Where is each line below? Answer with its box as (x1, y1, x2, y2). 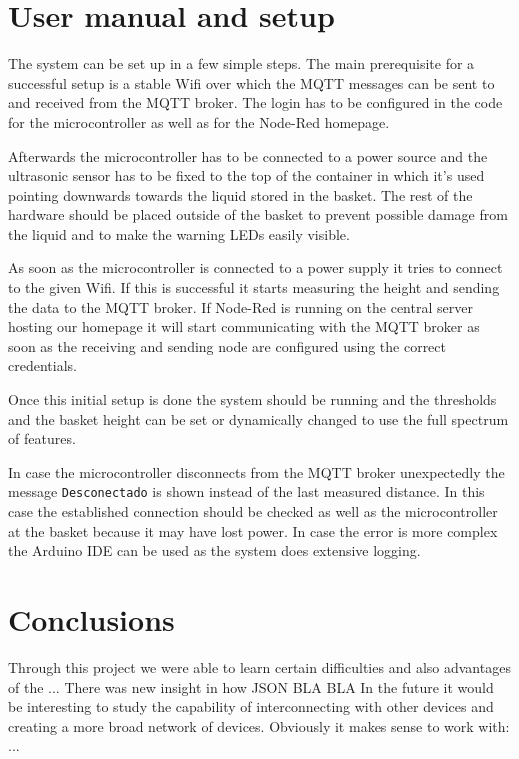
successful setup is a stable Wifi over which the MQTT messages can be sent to (8, 72, 495, 93)
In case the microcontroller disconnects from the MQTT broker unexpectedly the (8, 461, 505, 482)
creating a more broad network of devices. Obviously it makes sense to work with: (8, 715, 510, 736)
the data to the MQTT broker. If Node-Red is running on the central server (8, 296, 473, 317)
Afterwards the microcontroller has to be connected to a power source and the (8, 145, 488, 166)
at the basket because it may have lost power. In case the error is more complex (8, 520, 498, 541)
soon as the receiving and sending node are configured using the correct (8, 335, 447, 356)
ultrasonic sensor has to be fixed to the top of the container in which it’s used (8, 165, 485, 186)
